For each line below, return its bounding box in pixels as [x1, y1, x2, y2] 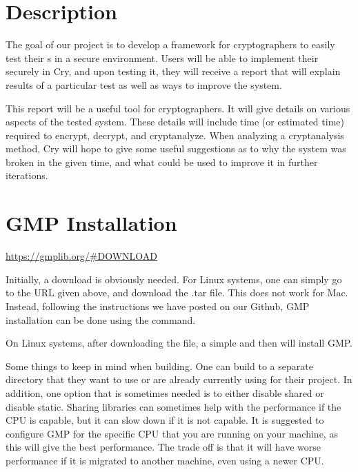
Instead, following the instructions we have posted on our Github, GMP [6, 298, 310, 313]
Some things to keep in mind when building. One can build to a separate [6, 358, 313, 373]
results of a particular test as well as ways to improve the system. [6, 77, 282, 92]
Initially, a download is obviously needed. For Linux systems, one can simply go [6, 271, 342, 286]
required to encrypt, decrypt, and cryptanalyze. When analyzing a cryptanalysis [6, 127, 344, 142]
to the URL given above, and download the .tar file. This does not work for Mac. [6, 285, 348, 300]
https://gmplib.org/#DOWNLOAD [6, 249, 158, 263]
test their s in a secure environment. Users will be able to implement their [6, 50, 319, 65]
